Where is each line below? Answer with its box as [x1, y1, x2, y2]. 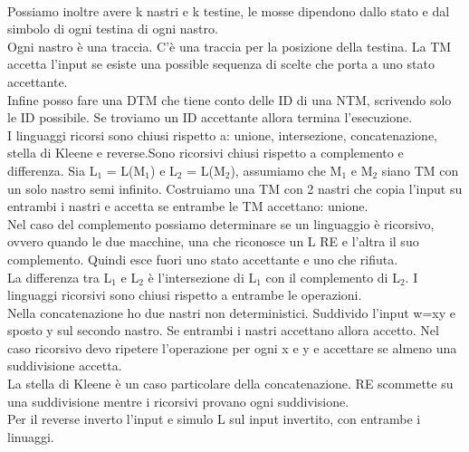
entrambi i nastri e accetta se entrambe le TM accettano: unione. [7, 197, 368, 216]
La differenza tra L [7, 267, 112, 286]
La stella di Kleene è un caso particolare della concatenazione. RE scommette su [7, 374, 454, 393]
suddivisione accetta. [7, 356, 122, 375]
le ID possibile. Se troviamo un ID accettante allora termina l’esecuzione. [7, 108, 413, 127]
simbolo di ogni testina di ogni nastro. [7, 19, 218, 38]
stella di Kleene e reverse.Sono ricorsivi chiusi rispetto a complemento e [7, 143, 404, 162]
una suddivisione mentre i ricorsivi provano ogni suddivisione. [7, 391, 349, 410]
